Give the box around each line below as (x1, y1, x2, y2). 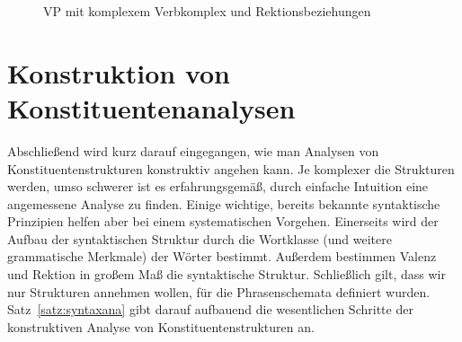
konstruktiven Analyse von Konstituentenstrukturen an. (7, 317, 315, 336)
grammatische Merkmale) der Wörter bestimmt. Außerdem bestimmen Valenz (7, 247, 437, 266)
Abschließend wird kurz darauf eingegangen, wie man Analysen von (7, 141, 379, 160)
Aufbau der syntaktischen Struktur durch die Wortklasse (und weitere (7, 229, 392, 248)
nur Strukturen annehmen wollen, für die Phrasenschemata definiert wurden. (7, 282, 431, 301)
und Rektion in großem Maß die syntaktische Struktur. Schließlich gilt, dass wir (7, 265, 446, 284)
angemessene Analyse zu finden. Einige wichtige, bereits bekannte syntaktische (7, 194, 440, 213)
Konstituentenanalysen (7, 89, 296, 126)
